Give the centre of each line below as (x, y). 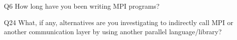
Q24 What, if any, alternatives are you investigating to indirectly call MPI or (119, 22)
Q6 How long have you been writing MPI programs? (82, 6)
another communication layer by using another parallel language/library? (113, 32)
